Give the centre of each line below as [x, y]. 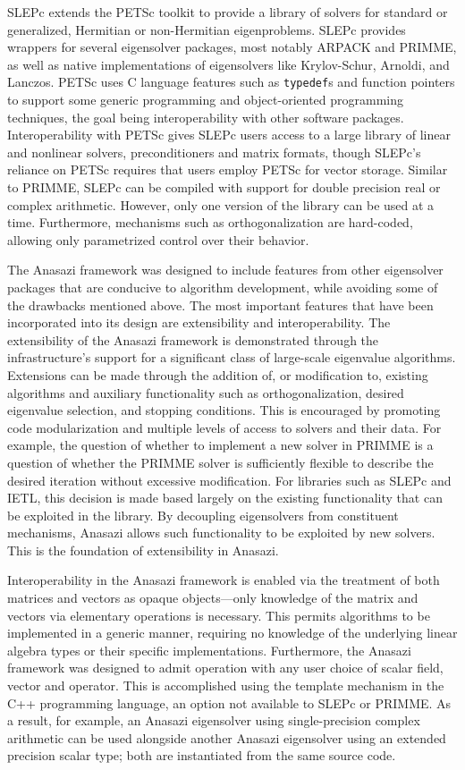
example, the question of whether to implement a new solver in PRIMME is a [220, 445]
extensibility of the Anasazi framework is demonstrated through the [193, 339]
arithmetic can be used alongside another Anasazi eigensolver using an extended [227, 737]
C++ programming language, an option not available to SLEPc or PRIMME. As [229, 702]
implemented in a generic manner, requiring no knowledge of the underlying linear [232, 633]
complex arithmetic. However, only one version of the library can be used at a [221, 204]
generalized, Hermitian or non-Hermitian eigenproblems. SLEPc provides [207, 29]
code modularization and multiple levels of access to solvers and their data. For [224, 427]
